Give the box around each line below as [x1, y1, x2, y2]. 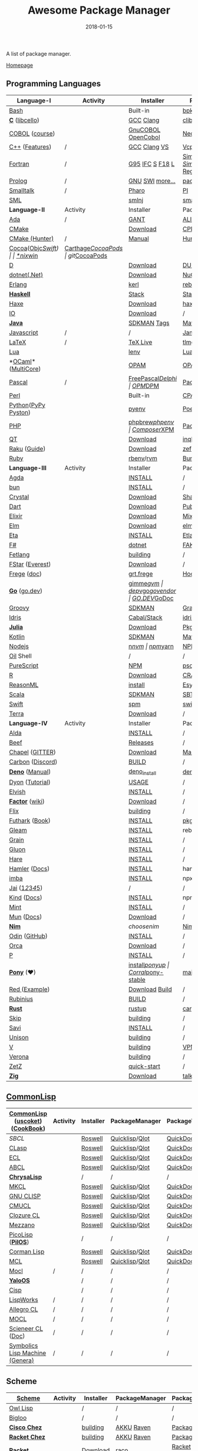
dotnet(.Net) [9, 271, 44, 279]
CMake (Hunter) [9, 234, 54, 243]
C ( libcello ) [9, 116, 39, 124]
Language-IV [9, 719, 48, 727]
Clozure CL [9, 1211, 40, 1220]
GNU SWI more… [128, 176, 176, 185]
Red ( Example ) [9, 985, 50, 993]
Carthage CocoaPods [64, 244, 123, 252]
